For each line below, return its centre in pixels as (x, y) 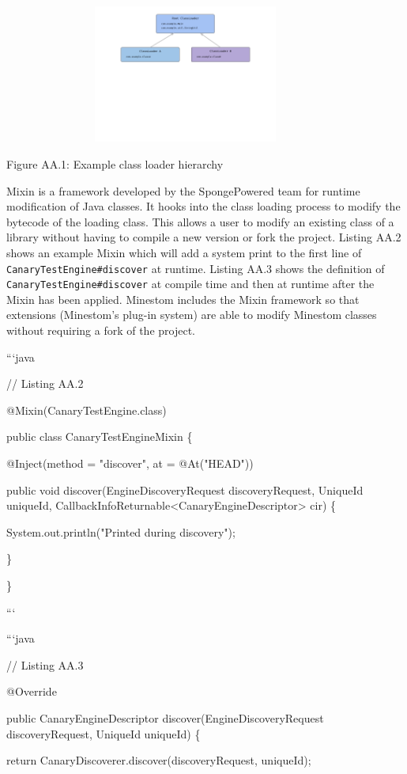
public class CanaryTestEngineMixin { (100, 436)
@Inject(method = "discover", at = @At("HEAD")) (130, 463)
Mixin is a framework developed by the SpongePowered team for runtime (183, 190)
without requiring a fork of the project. (101, 330)
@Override (32, 691)
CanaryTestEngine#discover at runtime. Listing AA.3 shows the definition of (196, 268)
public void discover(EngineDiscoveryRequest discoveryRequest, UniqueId (185, 489)
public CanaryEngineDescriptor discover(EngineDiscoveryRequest (165, 717)
